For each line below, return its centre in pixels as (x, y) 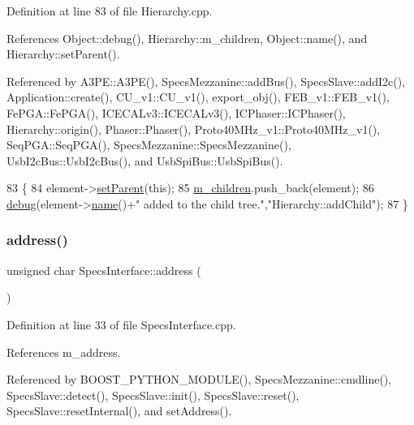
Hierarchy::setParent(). (63, 54)
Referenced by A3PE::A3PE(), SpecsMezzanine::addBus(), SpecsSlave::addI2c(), (206, 81)
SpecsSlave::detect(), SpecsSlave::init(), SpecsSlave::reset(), (153, 395)
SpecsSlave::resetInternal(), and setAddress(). (119, 411)
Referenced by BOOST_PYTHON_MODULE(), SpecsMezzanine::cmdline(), (199, 379)
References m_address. (64, 352)
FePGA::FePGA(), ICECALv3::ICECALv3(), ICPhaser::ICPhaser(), (176, 112)
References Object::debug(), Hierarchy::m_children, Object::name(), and (187, 38)
